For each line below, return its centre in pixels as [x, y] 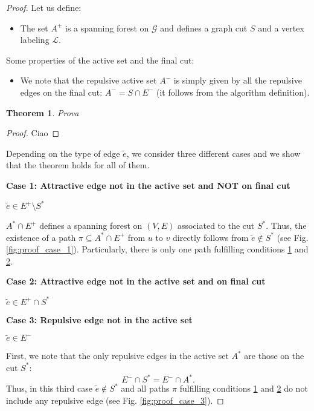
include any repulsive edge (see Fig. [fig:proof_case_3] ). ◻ [115, 400]
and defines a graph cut [204, 28]
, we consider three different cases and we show [213, 153]
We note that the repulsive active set [88, 80]
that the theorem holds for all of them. [78, 165]
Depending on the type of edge [63, 153]
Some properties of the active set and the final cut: [100, 60]
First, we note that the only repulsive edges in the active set [117, 356]
